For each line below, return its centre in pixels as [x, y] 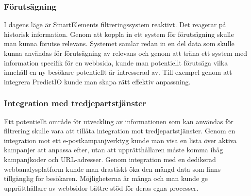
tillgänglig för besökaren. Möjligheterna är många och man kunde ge [106, 178]
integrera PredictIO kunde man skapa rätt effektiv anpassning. [97, 81]
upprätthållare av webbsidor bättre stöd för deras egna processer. [101, 188]
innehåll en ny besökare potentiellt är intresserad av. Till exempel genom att [118, 72]
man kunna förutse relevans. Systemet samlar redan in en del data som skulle [119, 43]
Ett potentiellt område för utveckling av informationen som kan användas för [119, 121]
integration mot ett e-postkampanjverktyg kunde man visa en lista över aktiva [120, 140]
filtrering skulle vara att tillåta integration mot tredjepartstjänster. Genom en [120, 131]
